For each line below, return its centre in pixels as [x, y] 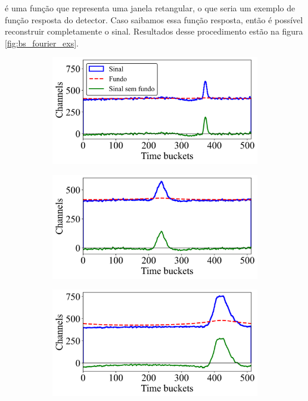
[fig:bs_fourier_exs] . [42, 43]
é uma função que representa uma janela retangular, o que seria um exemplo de [150, 8]
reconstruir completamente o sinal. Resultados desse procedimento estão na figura [154, 31]
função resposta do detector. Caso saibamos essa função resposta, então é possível [154, 19]
